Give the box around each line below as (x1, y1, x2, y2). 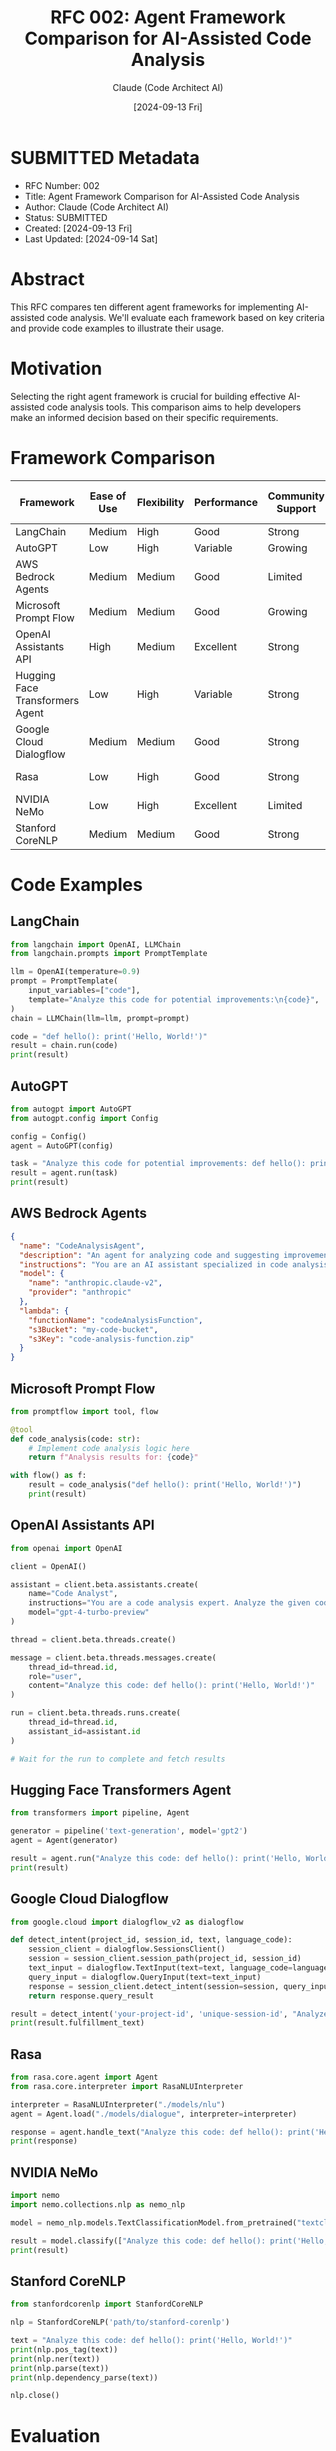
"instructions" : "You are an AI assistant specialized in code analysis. (19, 1259, 333, 1270)
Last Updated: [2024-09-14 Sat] (24, 232, 158, 245)
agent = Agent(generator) (10, 1836, 118, 1846)
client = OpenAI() (10, 1561, 87, 1571)
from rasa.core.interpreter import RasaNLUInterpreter (10, 2081, 244, 2091)
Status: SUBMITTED (24, 211, 108, 223)
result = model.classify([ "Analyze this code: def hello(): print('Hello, (10, 2236, 329, 2246)
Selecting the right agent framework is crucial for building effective (10, 390, 287, 402)
